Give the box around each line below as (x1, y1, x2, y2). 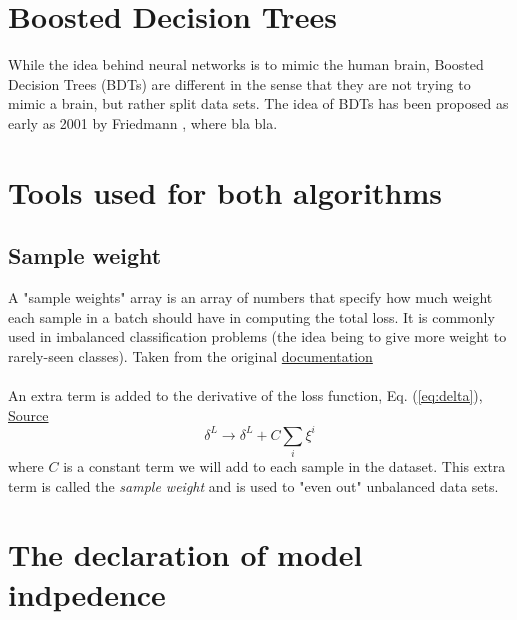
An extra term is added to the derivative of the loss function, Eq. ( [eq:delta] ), (8, 385, 483, 406)
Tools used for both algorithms (8, 171, 443, 212)
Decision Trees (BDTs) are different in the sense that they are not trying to (8, 73, 471, 94)
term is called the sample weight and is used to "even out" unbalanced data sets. (8, 475, 499, 496)
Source (8, 404, 49, 425)
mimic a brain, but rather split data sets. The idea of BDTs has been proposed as (8, 93, 509, 114)
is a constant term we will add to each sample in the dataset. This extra (63, 456, 506, 477)
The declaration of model (8, 534, 363, 575)
